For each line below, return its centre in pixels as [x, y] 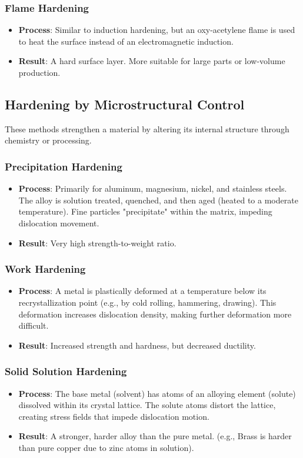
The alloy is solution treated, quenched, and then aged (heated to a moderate [158, 200]
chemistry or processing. [48, 140]
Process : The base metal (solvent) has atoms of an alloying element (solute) [157, 393]
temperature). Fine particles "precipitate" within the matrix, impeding [145, 211]
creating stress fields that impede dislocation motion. [114, 416]
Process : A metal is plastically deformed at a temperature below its [142, 291]
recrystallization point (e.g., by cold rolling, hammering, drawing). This [147, 302]
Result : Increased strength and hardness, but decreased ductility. [137, 345]
